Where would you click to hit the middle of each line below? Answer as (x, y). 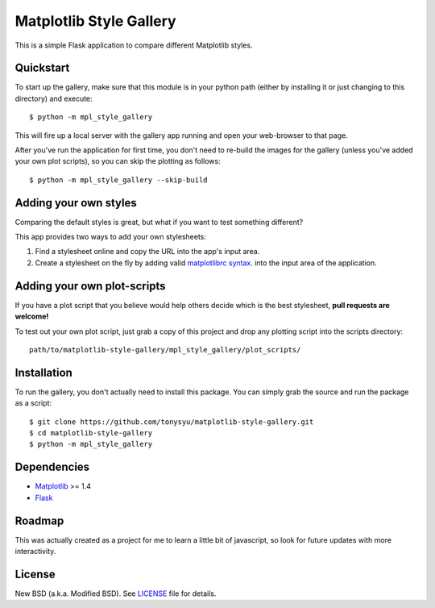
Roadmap (39, 521)
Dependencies (52, 467)
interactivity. (35, 552)
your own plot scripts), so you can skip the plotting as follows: (118, 161)
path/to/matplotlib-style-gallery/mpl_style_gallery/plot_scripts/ (165, 350)
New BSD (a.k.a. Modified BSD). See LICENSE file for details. (116, 593)
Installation (43, 372)
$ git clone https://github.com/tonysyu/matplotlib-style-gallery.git (172, 422)
